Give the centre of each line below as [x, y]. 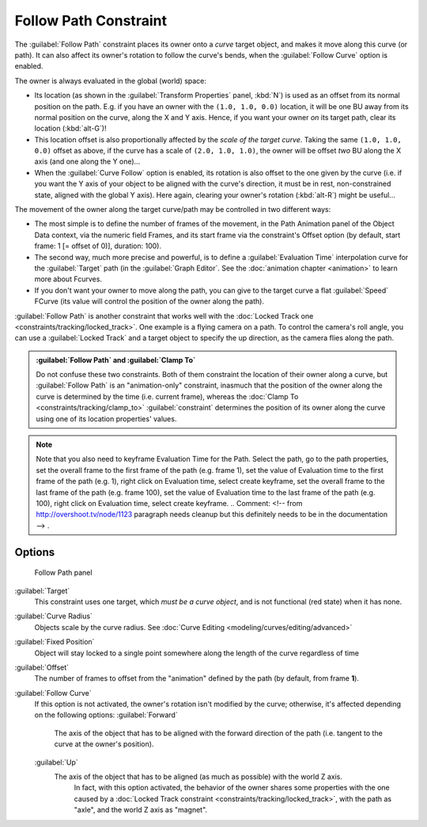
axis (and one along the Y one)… [87, 161]
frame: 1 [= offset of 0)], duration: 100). [98, 246]
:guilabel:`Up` [56, 762]
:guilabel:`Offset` [42, 667]
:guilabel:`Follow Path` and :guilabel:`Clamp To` [116, 360]
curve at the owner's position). [104, 744]
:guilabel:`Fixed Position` [55, 642]
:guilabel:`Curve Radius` [53, 616]
